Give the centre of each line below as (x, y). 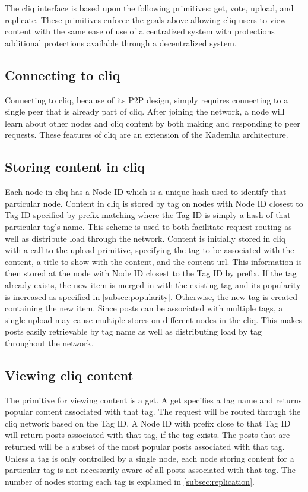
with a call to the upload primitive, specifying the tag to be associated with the (150, 250)
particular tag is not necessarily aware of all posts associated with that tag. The (150, 470)
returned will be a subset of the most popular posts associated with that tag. (145, 447)
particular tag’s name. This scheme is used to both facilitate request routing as (148, 226)
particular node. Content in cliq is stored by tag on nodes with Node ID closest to (154, 203)
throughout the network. (49, 343)
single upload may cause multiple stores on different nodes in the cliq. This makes (154, 319)
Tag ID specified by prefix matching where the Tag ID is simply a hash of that (148, 215)
